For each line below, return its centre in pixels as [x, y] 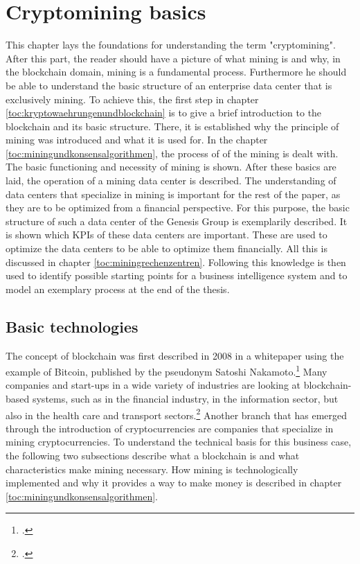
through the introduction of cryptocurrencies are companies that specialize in [170, 428]
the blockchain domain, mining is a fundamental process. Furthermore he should [176, 72]
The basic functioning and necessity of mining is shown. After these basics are [171, 167]
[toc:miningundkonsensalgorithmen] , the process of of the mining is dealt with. [172, 153]
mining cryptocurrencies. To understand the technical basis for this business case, [179, 442]
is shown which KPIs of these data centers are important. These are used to [166, 235]
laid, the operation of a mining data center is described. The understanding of [171, 180]
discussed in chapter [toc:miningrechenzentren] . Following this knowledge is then [176, 262]
